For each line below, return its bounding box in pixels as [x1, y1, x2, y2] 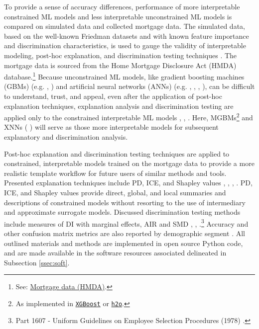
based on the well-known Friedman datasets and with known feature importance [4, 30, 249, 41]
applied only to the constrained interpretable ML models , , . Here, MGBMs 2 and [4, 111, 253, 122]
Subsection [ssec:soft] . [4, 257, 70, 267]
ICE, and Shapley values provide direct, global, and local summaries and [4, 187, 226, 197]
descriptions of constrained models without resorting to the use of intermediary [4, 197, 246, 207]
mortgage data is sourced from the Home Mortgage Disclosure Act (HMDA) [4, 60, 237, 70]
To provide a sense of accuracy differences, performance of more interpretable [4, 1, 240, 11]
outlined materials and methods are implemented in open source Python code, [4, 238, 243, 248]
